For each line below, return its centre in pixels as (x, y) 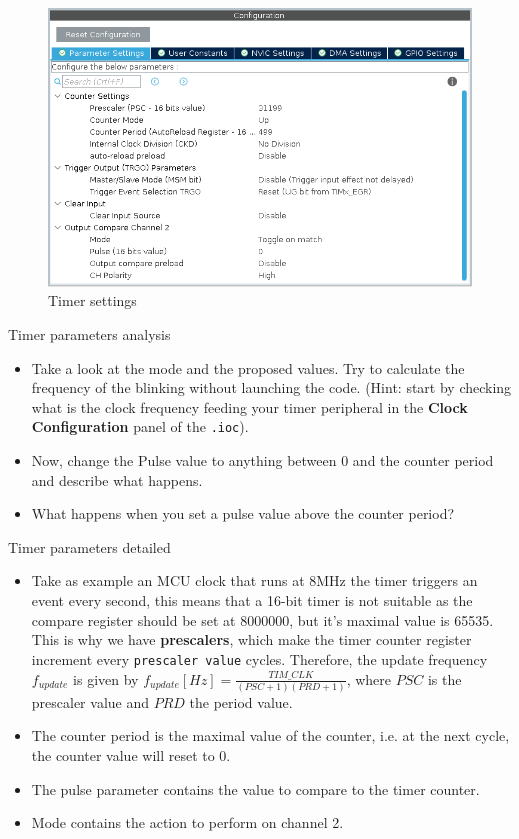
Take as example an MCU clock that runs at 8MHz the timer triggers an (254, 580)
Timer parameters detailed (89, 546)
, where (368, 678)
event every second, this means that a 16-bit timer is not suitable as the (252, 600)
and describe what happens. (117, 479)
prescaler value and (90, 701)
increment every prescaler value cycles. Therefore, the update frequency (259, 658)
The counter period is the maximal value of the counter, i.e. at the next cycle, (270, 735)
